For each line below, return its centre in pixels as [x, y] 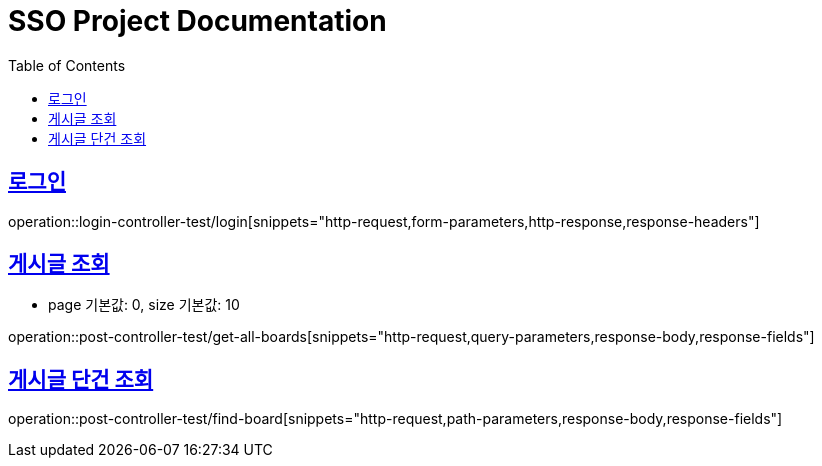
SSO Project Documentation [197, 21]
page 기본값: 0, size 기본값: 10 [144, 305]
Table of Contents [67, 65]
